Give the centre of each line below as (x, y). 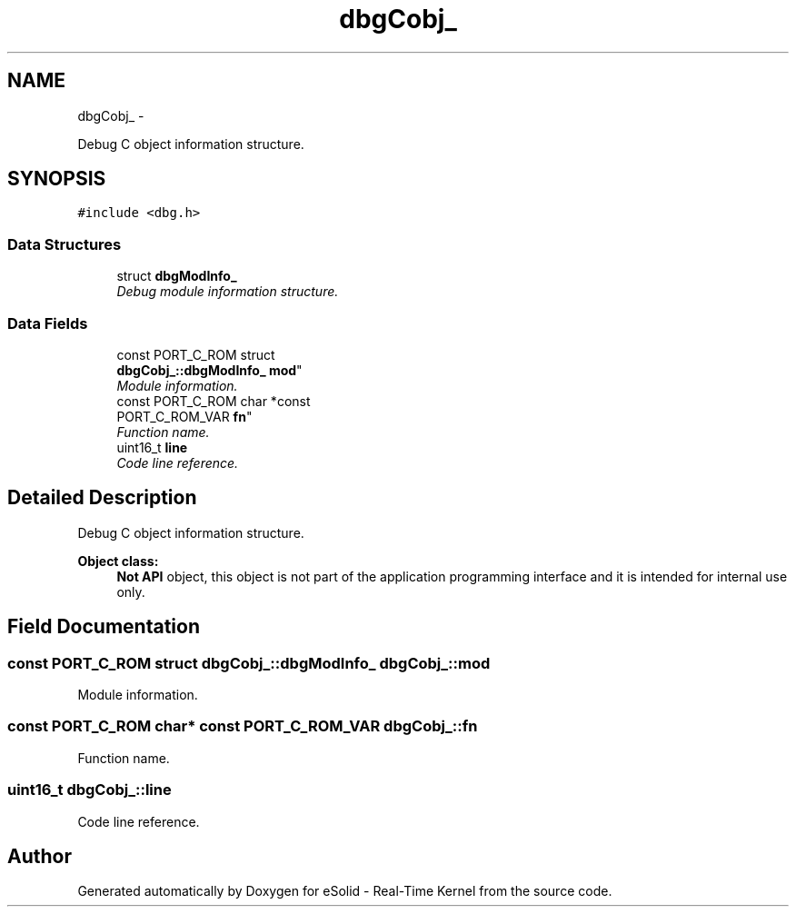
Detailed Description (102, 498)
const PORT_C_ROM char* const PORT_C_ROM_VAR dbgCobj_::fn (243, 726)
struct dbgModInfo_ (177, 276)
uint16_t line (152, 447)
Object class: (118, 561)
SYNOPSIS (57, 179)
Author (40, 856)
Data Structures (65, 244)
